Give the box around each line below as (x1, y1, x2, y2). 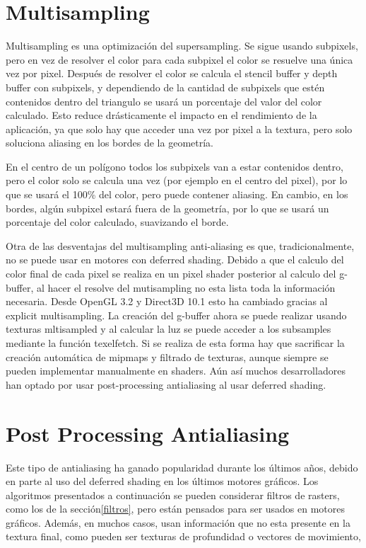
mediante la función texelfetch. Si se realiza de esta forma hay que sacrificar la (6, 336, 345, 350)
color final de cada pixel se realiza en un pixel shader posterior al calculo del (6, 266, 336, 281)
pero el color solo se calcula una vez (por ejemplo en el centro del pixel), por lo (6, 173, 348, 188)
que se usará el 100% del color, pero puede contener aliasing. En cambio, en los (6, 187, 348, 202)
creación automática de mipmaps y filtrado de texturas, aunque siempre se (6, 349, 329, 364)
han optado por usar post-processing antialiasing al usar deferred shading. (6, 377, 326, 392)
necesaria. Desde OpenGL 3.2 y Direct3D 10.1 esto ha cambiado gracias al (6, 294, 328, 309)
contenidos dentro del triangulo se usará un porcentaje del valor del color (6, 93, 322, 108)
